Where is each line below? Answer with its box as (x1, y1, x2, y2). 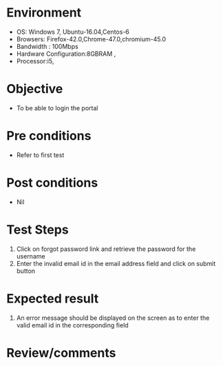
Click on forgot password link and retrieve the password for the (16, 245, 196, 253)
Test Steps (6, 222, 70, 237)
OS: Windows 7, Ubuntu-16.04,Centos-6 (16, 28, 130, 36)
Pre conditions (6, 128, 92, 144)
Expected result (6, 291, 99, 306)
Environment (6, 5, 82, 21)
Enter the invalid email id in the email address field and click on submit (16, 259, 216, 267)
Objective (6, 81, 63, 97)
